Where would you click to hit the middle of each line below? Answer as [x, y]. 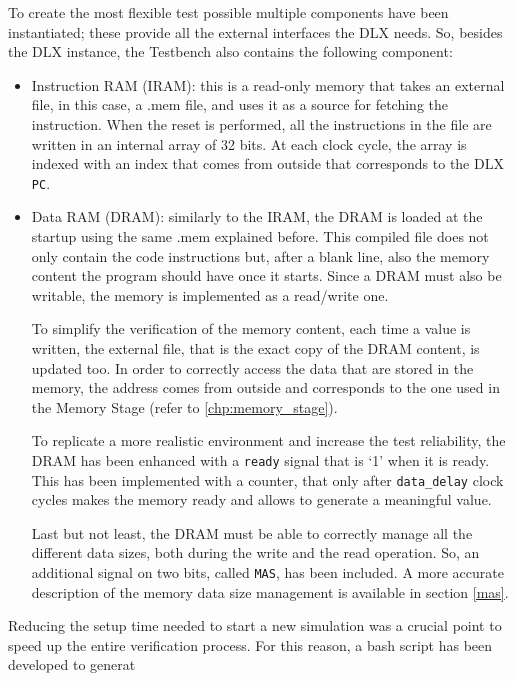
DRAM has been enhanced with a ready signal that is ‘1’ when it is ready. [260, 459]
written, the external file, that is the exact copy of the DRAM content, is [255, 347]
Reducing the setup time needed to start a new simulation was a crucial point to [255, 625]
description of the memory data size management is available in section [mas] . [270, 591]
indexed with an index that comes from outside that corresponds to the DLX [267, 163]
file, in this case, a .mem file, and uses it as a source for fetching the [240, 104]
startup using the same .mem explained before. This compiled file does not [260, 236]
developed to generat [72, 664]
